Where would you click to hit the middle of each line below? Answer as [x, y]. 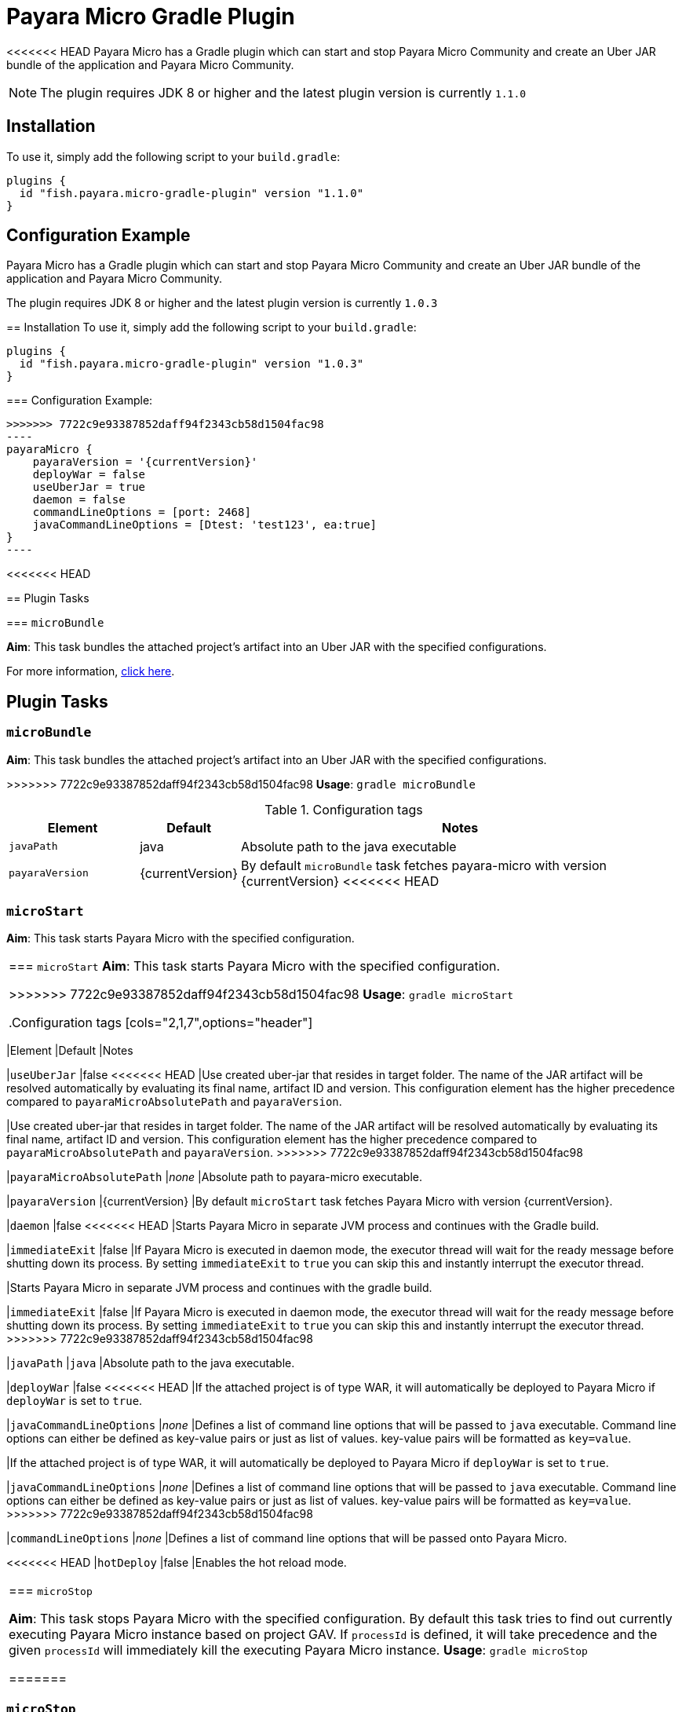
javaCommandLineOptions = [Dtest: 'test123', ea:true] [205, 525]
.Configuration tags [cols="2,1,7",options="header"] [161, 1023]
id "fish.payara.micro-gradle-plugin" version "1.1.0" [191, 193]
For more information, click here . [91, 671]
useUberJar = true [89, 487]
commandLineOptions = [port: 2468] [142, 512]
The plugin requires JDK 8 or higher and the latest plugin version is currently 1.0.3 [222, 303]
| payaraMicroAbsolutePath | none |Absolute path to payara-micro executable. [215, 1177]
